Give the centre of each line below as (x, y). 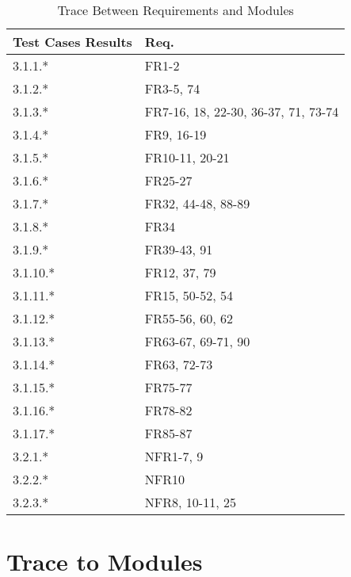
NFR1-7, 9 (174, 456)
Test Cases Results (72, 42)
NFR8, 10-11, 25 (190, 502)
